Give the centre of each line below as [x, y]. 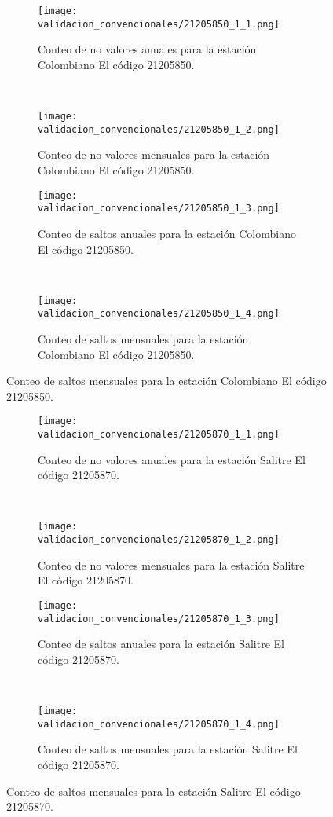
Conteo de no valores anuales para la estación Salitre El [172, 459]
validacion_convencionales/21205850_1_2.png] [159, 129]
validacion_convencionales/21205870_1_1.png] [159, 435]
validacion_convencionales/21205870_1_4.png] [159, 724]
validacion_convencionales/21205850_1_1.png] [159, 24]
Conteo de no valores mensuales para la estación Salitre [171, 564]
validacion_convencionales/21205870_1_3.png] [159, 619]
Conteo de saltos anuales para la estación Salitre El [161, 644]
